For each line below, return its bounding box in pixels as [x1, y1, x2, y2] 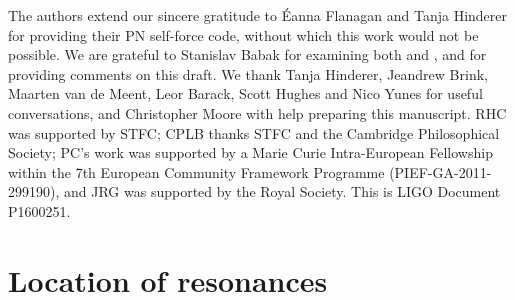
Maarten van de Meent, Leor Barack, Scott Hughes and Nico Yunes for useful [8, 83, 483, 104]
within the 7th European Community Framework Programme [8, 161, 385, 182]
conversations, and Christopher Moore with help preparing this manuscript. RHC [8, 102, 507, 123]
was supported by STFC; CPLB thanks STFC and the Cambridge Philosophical [8, 122, 500, 143]
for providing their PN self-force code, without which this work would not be [8, 24, 479, 45]
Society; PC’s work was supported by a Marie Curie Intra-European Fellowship [8, 142, 493, 163]
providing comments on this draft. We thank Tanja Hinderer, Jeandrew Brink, [8, 63, 488, 84]
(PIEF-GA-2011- [389, 161, 492, 182]
